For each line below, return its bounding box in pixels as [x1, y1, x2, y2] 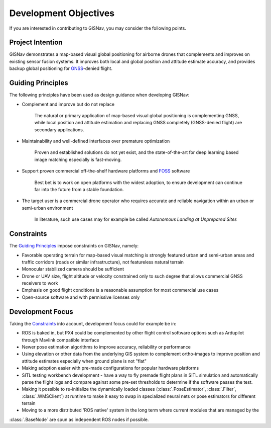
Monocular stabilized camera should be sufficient [22, 266, 124, 272]
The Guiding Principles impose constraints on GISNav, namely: [9, 243, 139, 249]
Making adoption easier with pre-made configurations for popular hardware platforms [22, 365, 199, 371]
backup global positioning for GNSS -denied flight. [9, 65, 113, 71]
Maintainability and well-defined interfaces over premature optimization [22, 138, 170, 144]
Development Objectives [9, 8, 115, 19]
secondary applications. [34, 126, 84, 133]
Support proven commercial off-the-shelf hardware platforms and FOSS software [22, 168, 190, 174]
